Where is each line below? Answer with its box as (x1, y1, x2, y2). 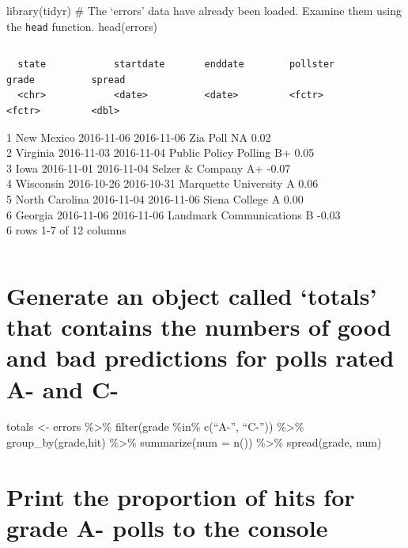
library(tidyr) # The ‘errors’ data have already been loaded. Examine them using (6, 2, 402, 18)
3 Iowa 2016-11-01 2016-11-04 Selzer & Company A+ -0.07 (6, 159, 291, 176)
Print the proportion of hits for (6, 480, 355, 512)
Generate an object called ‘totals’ (6, 279, 377, 311)
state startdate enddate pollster (17, 59, 335, 70)
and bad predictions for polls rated (6, 341, 395, 374)
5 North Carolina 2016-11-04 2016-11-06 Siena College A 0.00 (6, 191, 304, 207)
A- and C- (6, 372, 119, 405)
